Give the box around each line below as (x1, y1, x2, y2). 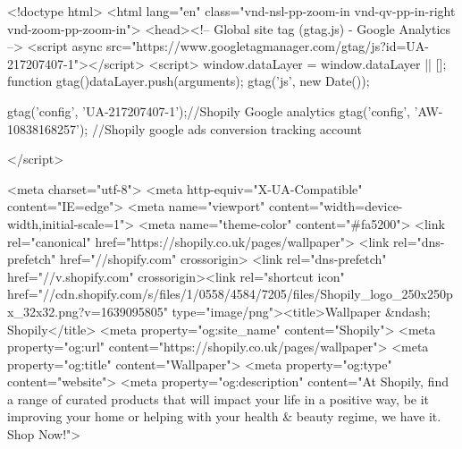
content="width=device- (269, 197, 403, 216)
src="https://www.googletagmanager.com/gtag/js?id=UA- (106, 37, 430, 55)
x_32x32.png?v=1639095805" (7, 301, 168, 320)
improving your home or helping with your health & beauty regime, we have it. (7, 407, 441, 426)
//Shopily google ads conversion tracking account (91, 119, 362, 138)
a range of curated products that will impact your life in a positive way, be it (7, 389, 430, 408)
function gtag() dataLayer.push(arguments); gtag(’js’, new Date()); (7, 72, 370, 90)
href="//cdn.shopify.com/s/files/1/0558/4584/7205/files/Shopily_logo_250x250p (7, 284, 453, 303)
